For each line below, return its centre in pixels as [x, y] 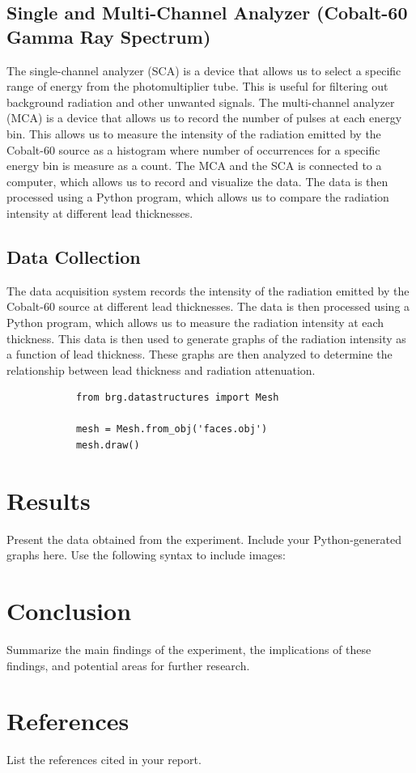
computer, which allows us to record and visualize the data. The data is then [197, 181]
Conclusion [69, 611]
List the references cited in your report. [104, 760]
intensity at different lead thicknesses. [100, 212]
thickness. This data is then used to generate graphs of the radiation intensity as [206, 338]
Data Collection [74, 256]
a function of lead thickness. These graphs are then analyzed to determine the [200, 354]
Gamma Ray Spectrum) [109, 36]
